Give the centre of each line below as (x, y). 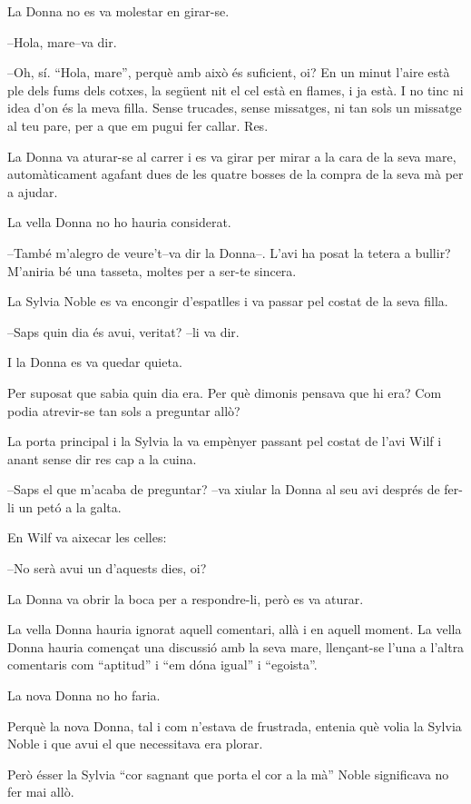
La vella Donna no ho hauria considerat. (119, 222)
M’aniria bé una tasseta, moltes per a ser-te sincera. (152, 270)
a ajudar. (33, 191)
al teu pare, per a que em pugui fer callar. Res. (138, 125)
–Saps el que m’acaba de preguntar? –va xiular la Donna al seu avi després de (224, 489)
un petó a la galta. (70, 506)
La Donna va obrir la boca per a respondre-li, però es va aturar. (186, 598)
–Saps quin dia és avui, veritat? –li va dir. (123, 331)
